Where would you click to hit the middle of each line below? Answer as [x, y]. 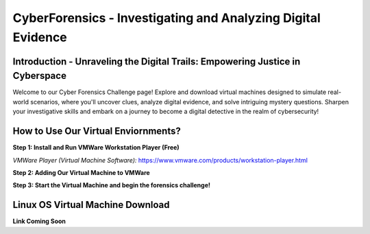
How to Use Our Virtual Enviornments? [97, 131]
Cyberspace [39, 76]
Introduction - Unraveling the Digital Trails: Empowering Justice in [157, 61]
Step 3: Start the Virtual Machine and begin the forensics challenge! [111, 185]
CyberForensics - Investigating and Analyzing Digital [167, 18]
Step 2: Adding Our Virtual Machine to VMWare [81, 172]
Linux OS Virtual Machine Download [91, 205]
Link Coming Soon [39, 221]
